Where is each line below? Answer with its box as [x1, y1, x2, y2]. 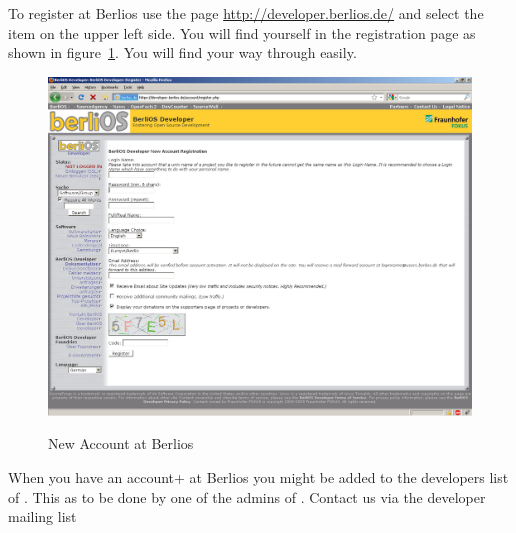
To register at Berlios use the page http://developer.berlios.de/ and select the [8, 3, 484, 23]
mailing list [8, 506, 77, 527]
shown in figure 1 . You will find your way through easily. [8, 42, 357, 63]
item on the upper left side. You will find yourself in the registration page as [8, 22, 476, 43]
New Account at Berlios [48, 433, 194, 454]
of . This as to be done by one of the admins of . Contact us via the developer [8, 486, 486, 507]
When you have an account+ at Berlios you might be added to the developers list [8, 467, 509, 488]
